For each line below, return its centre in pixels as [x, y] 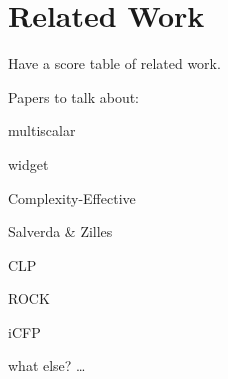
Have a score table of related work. [114, 63]
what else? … [47, 365]
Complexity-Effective [72, 197]
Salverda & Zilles [60, 231]
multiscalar [42, 130]
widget [28, 163]
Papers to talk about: [73, 96]
